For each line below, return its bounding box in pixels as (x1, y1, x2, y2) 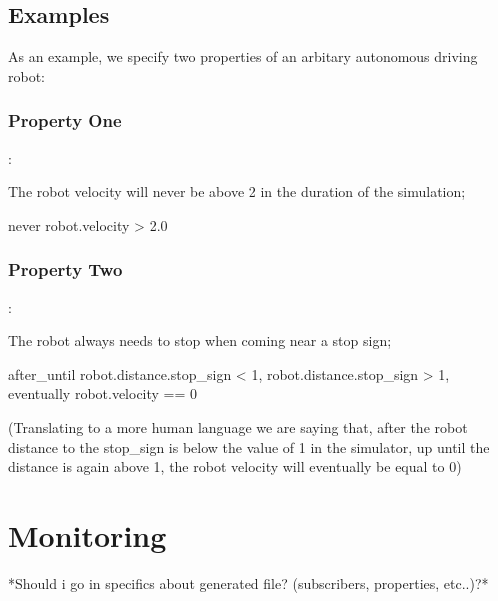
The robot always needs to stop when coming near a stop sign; (8, 330, 392, 351)
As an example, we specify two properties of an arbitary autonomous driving (8, 46, 478, 67)
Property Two (8, 257, 123, 282)
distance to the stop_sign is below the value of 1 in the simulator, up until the (8, 436, 490, 457)
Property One (8, 108, 122, 133)
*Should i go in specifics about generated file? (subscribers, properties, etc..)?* (8, 572, 489, 593)
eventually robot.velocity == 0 (8, 383, 198, 404)
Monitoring (8, 514, 167, 555)
